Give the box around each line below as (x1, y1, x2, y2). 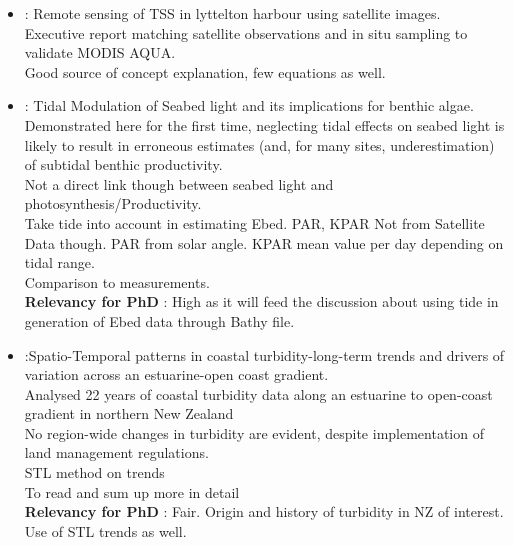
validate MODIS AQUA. (24, 42, 176, 63)
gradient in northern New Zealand (24, 403, 234, 424)
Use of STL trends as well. (24, 520, 187, 541)
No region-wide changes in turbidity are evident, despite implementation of (24, 422, 484, 443)
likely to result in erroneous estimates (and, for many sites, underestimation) (24, 134, 495, 155)
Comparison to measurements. (24, 271, 210, 292)
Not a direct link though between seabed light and (24, 173, 334, 194)
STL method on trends (24, 462, 165, 483)
